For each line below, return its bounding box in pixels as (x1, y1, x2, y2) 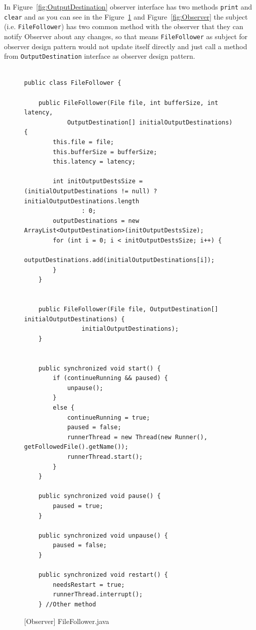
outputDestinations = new (53, 217, 140, 224)
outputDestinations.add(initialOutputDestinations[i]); (24, 257, 215, 264)
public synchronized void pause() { (38, 492, 161, 500)
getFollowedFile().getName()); (24, 443, 129, 451)
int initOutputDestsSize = (53, 178, 143, 185)
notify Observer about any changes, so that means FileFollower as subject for (4, 31, 248, 41)
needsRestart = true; (53, 581, 125, 588)
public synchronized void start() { (38, 364, 161, 372)
